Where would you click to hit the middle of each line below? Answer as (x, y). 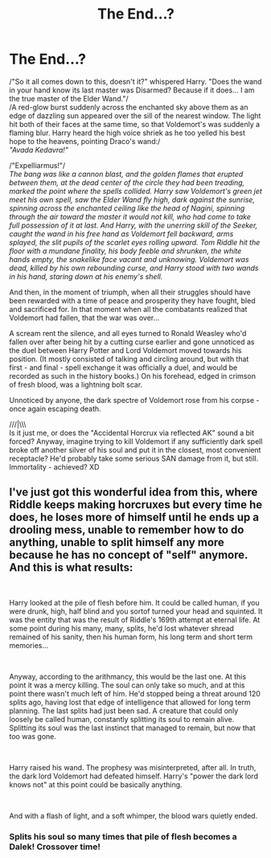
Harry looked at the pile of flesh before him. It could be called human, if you (134, 602)
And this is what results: (71, 568)
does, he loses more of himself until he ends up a (134, 517)
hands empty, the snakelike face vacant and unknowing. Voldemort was (129, 259)
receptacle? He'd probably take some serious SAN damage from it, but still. (134, 458)
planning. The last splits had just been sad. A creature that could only (124, 710)
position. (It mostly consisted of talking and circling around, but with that (129, 359)
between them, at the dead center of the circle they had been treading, (127, 183)
